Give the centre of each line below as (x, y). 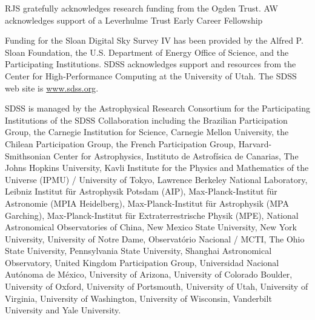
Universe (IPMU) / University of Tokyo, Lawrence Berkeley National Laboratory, (156, 179)
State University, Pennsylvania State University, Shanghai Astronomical (138, 251)
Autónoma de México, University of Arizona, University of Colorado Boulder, (149, 274)
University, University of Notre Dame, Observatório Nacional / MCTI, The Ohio (155, 238)
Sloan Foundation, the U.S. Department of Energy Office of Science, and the (147, 52)
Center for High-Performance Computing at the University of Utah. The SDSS (151, 75)
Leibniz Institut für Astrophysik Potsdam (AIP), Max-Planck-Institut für (141, 191)
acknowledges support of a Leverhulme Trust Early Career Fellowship (134, 20)
